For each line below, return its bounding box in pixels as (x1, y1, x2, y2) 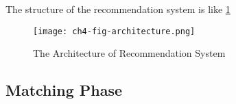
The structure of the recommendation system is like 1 (5, 2, 231, 16)
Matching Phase (5, 79, 123, 101)
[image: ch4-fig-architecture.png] (33, 26, 196, 36)
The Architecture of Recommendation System (33, 46, 226, 60)
